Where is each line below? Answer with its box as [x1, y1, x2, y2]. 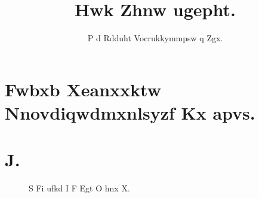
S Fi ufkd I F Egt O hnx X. [29, 182, 130, 194]
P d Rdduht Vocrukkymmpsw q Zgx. [87, 32, 223, 44]
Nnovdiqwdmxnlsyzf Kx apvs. [5, 100, 255, 124]
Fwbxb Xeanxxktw [5, 77, 161, 101]
